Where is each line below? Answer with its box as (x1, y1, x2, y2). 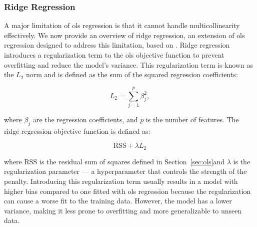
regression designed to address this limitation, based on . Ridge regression (4, 40, 230, 50)
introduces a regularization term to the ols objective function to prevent (4, 50, 224, 60)
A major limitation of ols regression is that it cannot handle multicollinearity (4, 20, 240, 31)
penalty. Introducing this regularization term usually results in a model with (4, 175, 238, 186)
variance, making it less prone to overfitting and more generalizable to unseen (4, 205, 242, 215)
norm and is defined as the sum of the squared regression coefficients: (26, 69, 238, 80)
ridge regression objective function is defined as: (4, 125, 150, 136)
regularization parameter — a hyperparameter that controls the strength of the (4, 166, 247, 176)
